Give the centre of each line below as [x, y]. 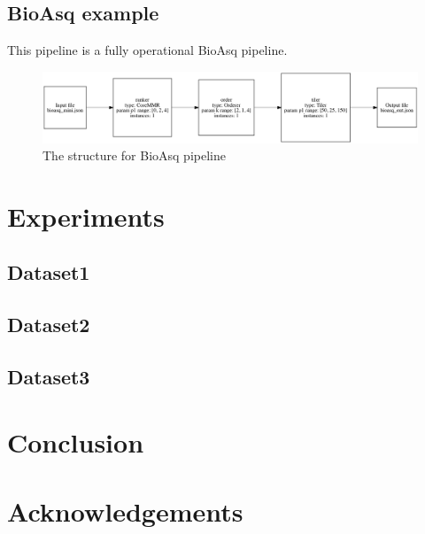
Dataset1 [49, 272]
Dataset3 [49, 377]
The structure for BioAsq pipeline [134, 155]
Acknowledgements [125, 511]
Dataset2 [49, 325]
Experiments [86, 216]
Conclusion [76, 441]
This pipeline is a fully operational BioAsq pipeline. [147, 50]
